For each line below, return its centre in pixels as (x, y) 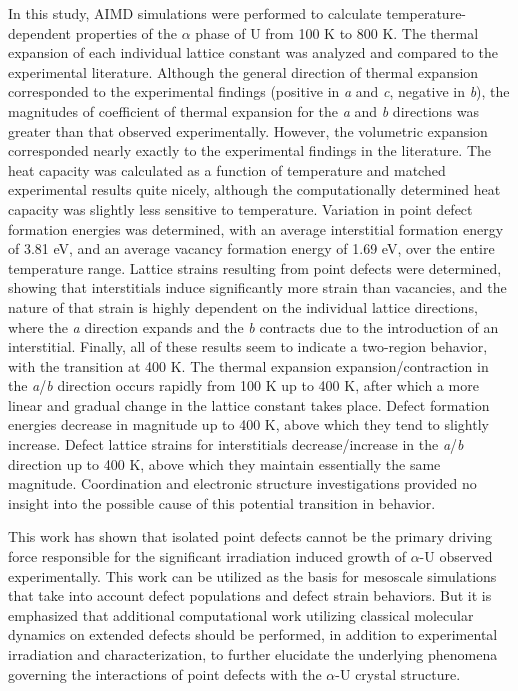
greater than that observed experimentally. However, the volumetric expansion (248, 130)
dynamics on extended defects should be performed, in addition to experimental (253, 634)
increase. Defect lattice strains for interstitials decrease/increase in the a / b (236, 444)
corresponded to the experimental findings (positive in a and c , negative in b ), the (259, 91)
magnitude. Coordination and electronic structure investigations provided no (242, 483)
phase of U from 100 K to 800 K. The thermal (337, 32)
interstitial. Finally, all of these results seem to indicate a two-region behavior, (248, 346)
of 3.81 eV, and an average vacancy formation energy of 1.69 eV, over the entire (251, 248)
